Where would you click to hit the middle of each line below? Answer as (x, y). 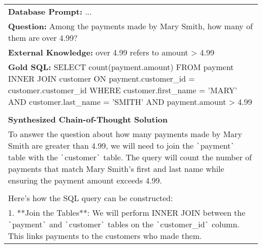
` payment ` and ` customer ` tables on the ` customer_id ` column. (124, 224)
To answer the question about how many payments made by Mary (125, 134)
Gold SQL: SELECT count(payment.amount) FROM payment (121, 67)
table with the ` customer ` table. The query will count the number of (130, 157)
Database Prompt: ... (50, 11)
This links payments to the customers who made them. (105, 236)
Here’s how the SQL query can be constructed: (91, 198)
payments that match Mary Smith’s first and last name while (116, 169)
